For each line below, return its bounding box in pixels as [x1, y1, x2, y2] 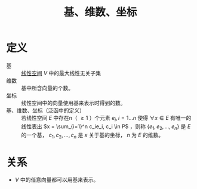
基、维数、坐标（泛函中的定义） [6, 107, 85, 114]
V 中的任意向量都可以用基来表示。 [14, 176, 99, 184]
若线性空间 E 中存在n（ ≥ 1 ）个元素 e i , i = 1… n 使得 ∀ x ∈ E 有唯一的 [21, 114, 192, 123]
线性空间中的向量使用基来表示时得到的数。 [21, 99, 126, 106]
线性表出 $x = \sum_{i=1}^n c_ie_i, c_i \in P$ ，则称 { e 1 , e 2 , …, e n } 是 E [21, 123, 191, 131]
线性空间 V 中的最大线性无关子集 [21, 69, 101, 76]
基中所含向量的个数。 [21, 84, 73, 91]
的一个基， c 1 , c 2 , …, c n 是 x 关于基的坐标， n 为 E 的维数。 [21, 131, 164, 140]
